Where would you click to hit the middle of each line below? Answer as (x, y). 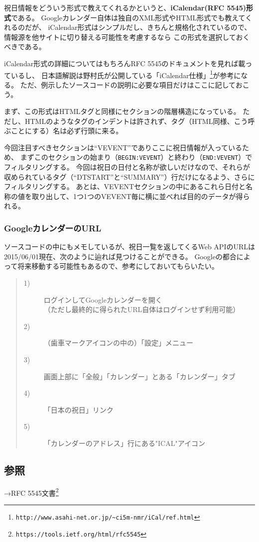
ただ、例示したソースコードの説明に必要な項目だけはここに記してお (131, 84)
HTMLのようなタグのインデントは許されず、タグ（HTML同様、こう (136, 121)
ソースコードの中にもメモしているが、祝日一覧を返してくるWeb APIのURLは (130, 247)
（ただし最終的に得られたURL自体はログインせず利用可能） (142, 309)
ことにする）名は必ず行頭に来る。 (67, 131)
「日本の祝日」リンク (78, 409)
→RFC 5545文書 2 (31, 492)
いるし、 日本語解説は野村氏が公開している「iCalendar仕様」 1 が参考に (126, 74)
